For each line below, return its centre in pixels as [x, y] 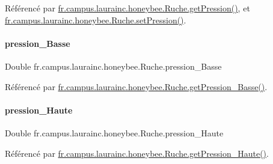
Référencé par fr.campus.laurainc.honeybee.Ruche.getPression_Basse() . [136, 86]
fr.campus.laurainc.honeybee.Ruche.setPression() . [96, 20]
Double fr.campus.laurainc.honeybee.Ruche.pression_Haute [114, 132]
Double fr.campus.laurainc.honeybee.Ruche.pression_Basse [113, 66]
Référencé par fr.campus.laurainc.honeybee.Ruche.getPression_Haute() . [137, 153]
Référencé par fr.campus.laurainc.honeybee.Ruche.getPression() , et [127, 8]
